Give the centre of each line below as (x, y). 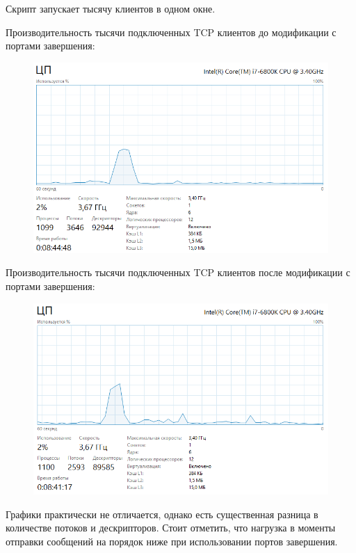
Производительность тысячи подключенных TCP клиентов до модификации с (171, 32)
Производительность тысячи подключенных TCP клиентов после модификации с (178, 272)
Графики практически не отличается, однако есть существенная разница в (162, 514)
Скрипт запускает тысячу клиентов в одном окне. (111, 8)
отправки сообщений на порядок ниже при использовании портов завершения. (172, 541)
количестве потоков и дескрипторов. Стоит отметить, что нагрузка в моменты (171, 528)
